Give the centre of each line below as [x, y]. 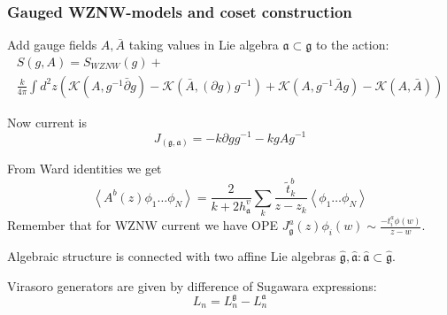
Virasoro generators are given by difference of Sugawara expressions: [192, 285]
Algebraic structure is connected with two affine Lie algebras [172, 255]
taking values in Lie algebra [204, 45]
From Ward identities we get [85, 169]
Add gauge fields [52, 45]
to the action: [352, 45]
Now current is [47, 122]
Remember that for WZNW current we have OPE [143, 225]
